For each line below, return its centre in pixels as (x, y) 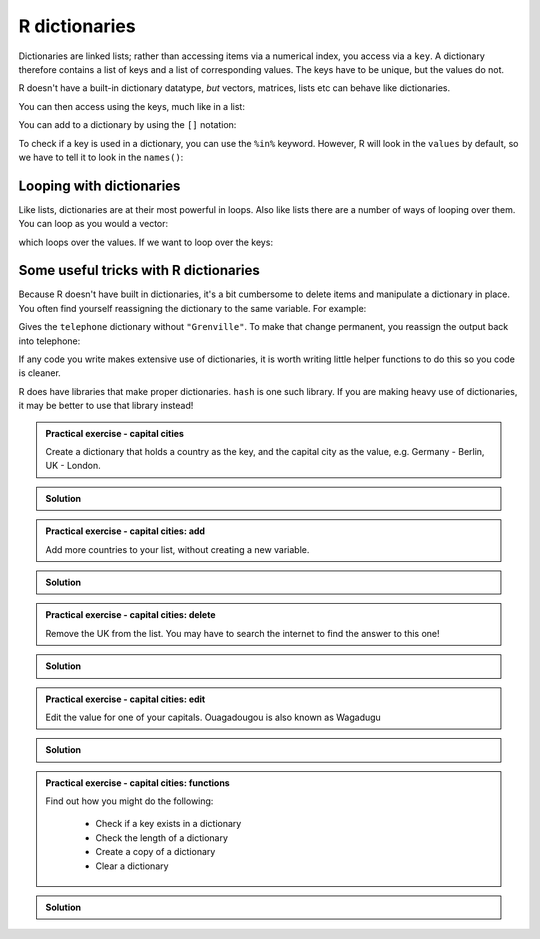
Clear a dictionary (132, 866)
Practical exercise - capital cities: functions (137, 782)
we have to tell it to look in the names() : (101, 157)
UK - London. (73, 466)
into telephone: (49, 341)
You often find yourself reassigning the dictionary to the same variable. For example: (192, 308)
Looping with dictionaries (99, 185)
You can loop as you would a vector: (93, 224)
